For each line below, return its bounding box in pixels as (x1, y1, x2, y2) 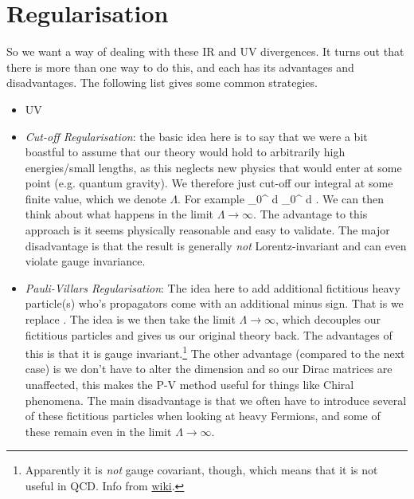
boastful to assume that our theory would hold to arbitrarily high (25, 143, 346, 160)
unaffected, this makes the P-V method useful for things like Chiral (25, 376, 354, 393)
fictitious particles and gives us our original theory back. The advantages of (25, 326, 393, 343)
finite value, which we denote (25, 190, 166, 206)
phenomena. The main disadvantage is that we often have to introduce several (25, 391, 407, 408)
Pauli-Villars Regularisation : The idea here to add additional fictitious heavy (25, 279, 400, 296)
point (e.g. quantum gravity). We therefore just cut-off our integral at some (25, 175, 393, 191)
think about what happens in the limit (25, 206, 213, 222)
